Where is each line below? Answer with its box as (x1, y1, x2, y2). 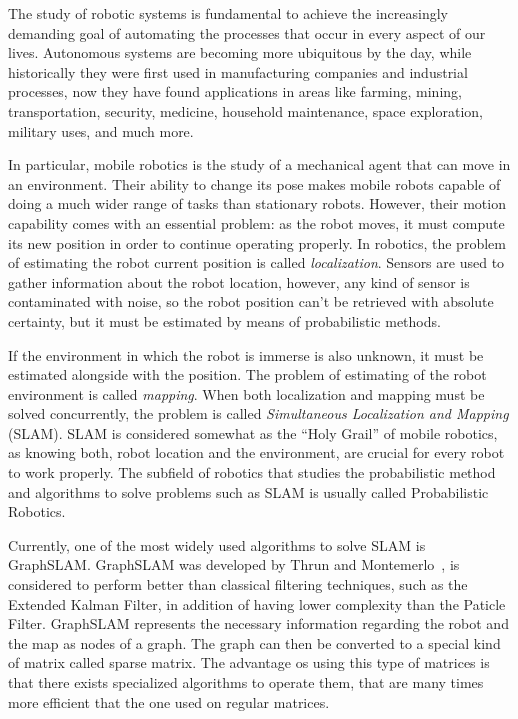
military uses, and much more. (8, 120, 194, 141)
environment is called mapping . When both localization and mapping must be (8, 383, 485, 404)
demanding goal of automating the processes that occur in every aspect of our (8, 22, 486, 43)
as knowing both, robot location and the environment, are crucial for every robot (8, 442, 505, 463)
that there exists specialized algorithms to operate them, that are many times (8, 672, 484, 692)
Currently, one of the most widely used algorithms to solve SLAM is (8, 534, 426, 555)
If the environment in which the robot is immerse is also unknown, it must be (8, 344, 484, 365)
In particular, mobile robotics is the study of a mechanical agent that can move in (8, 154, 511, 175)
